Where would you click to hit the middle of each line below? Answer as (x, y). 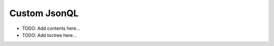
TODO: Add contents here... (51, 28)
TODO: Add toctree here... (49, 35)
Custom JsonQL (44, 13)
